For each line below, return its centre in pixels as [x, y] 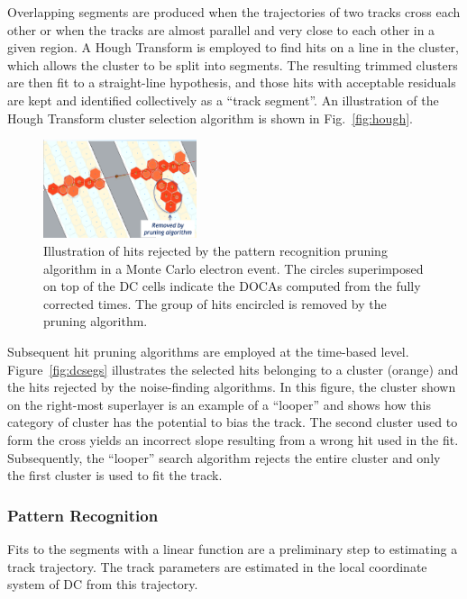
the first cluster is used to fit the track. [115, 475]
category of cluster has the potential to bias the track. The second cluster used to [233, 422]
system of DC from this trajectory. [103, 584]
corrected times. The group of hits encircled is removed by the [215, 303]
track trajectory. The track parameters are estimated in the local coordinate [217, 566]
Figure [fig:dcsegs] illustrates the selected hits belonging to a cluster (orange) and [233, 369]
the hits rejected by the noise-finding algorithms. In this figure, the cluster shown [232, 387]
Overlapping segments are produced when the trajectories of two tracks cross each [234, 12]
